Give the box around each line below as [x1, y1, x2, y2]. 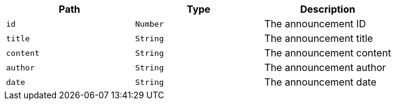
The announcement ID [264, 18, 366, 30]
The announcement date [264, 76, 377, 88]
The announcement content [264, 47, 391, 59]
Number [135, 19, 164, 29]
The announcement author [264, 61, 386, 73]
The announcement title [264, 32, 373, 44]
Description [300, 3, 355, 15]
